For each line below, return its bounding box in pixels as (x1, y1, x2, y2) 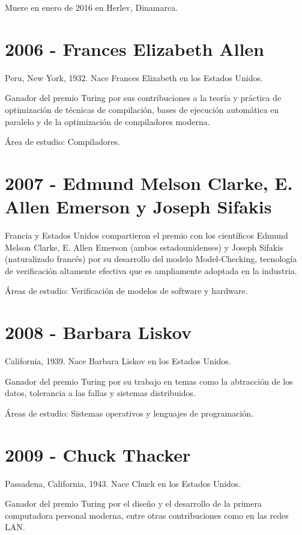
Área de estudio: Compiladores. (5, 135, 120, 148)
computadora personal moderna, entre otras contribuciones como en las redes (5, 509, 289, 521)
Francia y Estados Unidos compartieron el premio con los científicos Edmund (5, 229, 288, 241)
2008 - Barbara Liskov (5, 320, 192, 344)
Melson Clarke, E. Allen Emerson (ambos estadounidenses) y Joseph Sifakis (5, 240, 283, 253)
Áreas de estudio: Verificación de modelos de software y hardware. (5, 284, 248, 297)
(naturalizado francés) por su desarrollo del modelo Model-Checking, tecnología (5, 252, 297, 265)
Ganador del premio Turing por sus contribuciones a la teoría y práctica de (5, 91, 282, 104)
